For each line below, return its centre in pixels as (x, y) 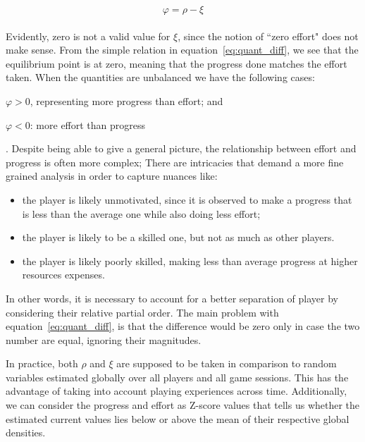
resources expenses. (63, 275)
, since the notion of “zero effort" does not (268, 36)
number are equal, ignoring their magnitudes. (104, 339)
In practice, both (42, 363)
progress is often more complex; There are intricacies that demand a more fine (175, 162)
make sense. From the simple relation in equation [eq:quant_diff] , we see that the (182, 50)
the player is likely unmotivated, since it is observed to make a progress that (187, 199)
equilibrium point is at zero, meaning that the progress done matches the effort (177, 63)
